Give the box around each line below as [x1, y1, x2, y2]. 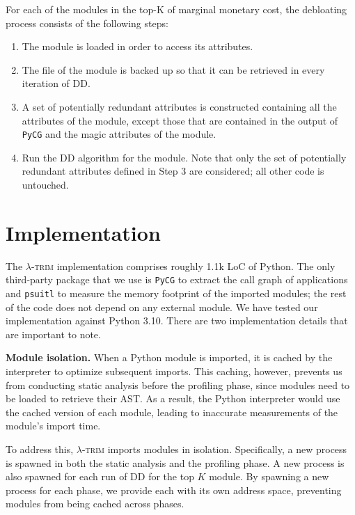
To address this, [6, 441, 74, 456]
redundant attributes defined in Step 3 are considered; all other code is [22, 164, 324, 178]
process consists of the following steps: [6, 15, 168, 30]
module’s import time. [6, 418, 101, 433]
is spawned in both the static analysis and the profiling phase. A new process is [6, 455, 345, 470]
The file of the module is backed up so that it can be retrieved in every [22, 62, 325, 77]
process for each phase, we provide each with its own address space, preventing [6, 482, 342, 497]
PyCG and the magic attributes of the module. [22, 127, 216, 141]
